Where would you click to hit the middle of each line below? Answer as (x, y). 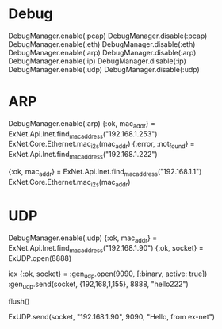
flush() (19, 301)
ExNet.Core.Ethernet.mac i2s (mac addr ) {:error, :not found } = (102, 145)
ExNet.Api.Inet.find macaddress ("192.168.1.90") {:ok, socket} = (106, 249)
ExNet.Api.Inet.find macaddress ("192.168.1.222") (83, 155)
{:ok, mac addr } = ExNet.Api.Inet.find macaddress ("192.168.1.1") (105, 173)
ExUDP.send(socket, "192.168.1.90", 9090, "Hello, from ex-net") (112, 316)
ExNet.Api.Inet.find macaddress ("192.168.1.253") (83, 134)
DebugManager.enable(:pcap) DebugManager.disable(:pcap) (108, 36)
